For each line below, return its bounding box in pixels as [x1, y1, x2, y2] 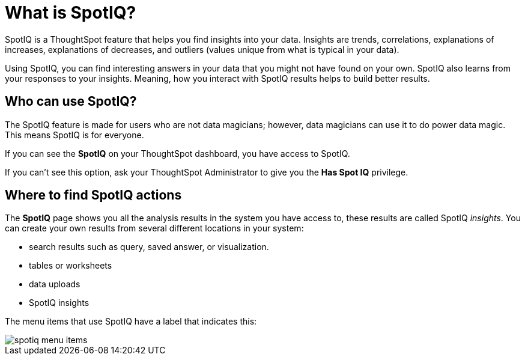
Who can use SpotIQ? [5, 94, 137, 109]
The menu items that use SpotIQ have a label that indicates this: [5, 316, 257, 327]
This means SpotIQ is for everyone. [5, 129, 144, 140]
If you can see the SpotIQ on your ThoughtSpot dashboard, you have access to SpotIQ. [5, 148, 350, 159]
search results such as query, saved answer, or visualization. [29, 242, 269, 252]
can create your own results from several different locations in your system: [5, 223, 304, 234]
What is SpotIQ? [5, 2, 136, 23]
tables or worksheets [29, 260, 112, 271]
